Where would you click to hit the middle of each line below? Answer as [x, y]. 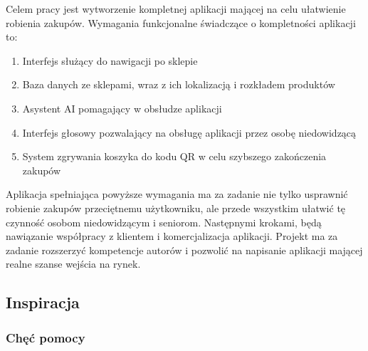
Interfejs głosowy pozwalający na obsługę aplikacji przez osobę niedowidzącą [189, 132]
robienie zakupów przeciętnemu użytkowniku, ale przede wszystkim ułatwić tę [176, 208]
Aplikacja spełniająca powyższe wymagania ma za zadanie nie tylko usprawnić [177, 194]
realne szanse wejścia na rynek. [73, 264]
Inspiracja [43, 302]
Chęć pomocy [46, 337]
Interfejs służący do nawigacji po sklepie [110, 60]
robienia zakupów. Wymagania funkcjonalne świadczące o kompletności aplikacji [181, 22]
